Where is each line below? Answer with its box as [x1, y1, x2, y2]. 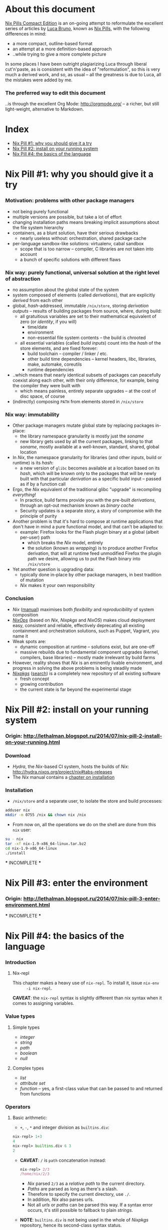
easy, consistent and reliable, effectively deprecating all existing [12, 622, 145, 628]
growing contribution [20, 681, 64, 687]
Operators [5, 1103, 31, 1110]
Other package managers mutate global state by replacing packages [12, 422, 154, 428]
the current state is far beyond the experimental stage [20, 686, 131, 692]
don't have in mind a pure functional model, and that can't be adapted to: [12, 524, 163, 530]
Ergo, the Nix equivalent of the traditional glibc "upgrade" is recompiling [12, 487, 161, 493]
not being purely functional [12, 208, 69, 214]
